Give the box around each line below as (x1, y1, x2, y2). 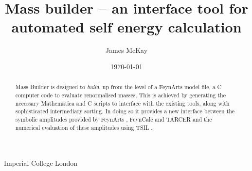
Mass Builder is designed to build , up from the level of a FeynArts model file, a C (15, 83, 222, 91)
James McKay (105, 45, 148, 55)
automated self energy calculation (11, 17, 242, 37)
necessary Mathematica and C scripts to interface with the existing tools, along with (15, 99, 230, 107)
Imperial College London (4, 158, 78, 168)
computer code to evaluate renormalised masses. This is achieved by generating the (15, 91, 226, 99)
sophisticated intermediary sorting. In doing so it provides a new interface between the (15, 107, 235, 115)
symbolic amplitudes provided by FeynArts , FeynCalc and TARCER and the (15, 115, 212, 123)
